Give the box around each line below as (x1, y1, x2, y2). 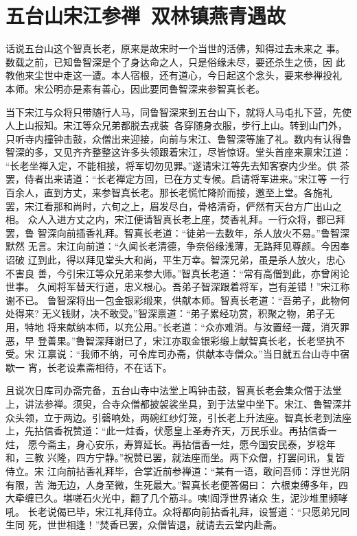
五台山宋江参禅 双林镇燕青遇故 (5, 1, 286, 30)
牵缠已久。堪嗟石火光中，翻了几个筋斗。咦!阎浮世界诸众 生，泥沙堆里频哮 (14, 491, 348, 505)
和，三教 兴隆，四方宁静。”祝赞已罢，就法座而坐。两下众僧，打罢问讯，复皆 (5, 450, 345, 465)
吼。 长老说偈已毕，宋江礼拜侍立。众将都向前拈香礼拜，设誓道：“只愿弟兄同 (5, 504, 350, 518)
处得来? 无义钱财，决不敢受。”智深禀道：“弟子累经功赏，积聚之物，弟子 (5, 306, 325, 321)
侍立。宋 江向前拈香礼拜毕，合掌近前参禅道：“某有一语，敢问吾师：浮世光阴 (5, 463, 350, 478)
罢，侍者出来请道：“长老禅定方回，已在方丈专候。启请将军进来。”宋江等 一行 (5, 172, 349, 186)
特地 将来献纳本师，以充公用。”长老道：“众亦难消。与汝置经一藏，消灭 (24, 320, 340, 334)
